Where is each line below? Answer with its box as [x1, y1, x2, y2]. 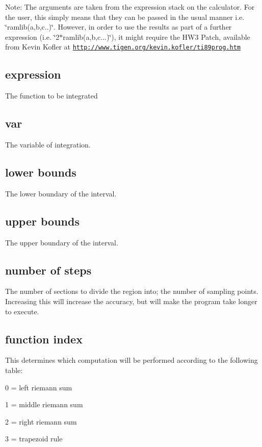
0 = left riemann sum [5, 382, 72, 392]
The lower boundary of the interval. [5, 188, 117, 198]
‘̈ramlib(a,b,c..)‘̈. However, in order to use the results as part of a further [5, 21, 232, 32]
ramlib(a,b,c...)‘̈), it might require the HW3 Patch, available [63, 31, 250, 42]
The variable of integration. [5, 139, 91, 150]
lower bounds [5, 164, 76, 180]
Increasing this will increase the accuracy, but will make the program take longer [5, 296, 257, 307]
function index [5, 331, 83, 346]
